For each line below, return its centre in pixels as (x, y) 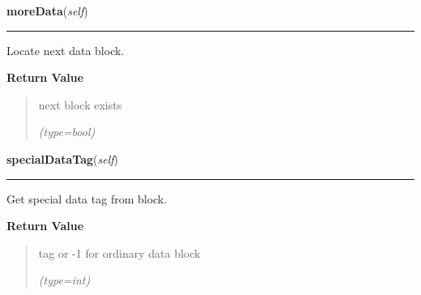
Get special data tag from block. (87, 198)
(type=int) (64, 280)
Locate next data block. (66, 50)
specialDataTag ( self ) (62, 158)
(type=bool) (67, 132)
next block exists (80, 104)
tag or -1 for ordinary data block (119, 252)
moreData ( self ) (47, 11)
